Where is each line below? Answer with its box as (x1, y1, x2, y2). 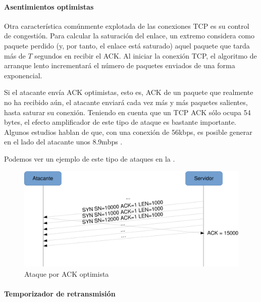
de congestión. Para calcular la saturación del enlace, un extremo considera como (4, 30, 255, 41)
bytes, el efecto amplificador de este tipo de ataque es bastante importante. (4, 117, 237, 127)
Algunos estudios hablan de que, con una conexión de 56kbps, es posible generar (4, 126, 252, 137)
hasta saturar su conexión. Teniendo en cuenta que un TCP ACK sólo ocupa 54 (4, 107, 251, 117)
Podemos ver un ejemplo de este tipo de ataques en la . (4, 153, 175, 164)
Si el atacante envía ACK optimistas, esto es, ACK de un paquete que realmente (4, 87, 253, 97)
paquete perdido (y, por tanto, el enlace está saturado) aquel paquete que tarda (4, 40, 250, 51)
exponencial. (4, 70, 42, 80)
